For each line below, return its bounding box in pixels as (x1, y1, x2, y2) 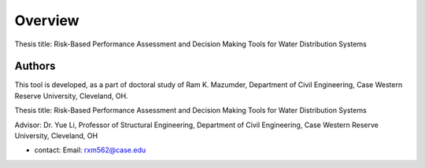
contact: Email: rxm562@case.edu (34, 145, 146, 155)
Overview (14, 12, 79, 29)
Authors (14, 60, 56, 73)
